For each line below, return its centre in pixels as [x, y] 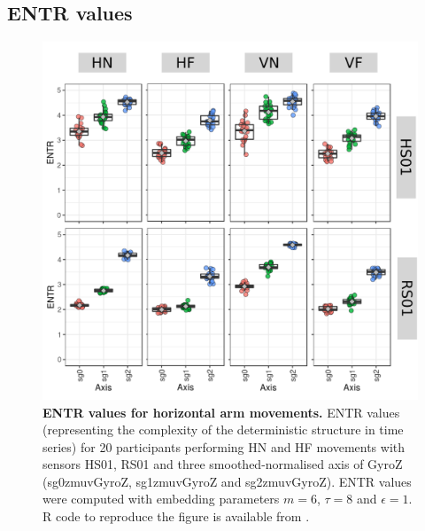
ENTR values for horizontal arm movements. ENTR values [221, 412]
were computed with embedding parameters [161, 499]
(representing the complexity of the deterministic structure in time [223, 429]
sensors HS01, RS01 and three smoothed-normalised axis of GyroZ [223, 464]
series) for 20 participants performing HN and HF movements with [224, 446]
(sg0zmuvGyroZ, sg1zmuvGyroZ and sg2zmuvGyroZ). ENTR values [227, 481]
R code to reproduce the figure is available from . [176, 516]
